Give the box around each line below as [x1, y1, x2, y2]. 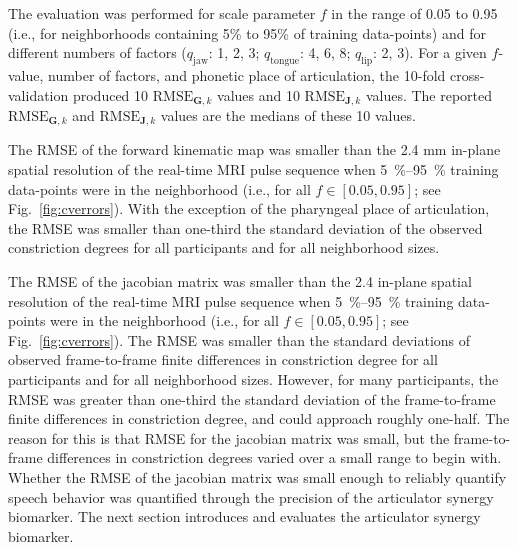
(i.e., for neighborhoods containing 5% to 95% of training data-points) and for [8, 22, 486, 43]
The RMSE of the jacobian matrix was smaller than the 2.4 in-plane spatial [8, 271, 472, 292]
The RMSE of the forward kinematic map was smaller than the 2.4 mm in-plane [8, 139, 501, 160]
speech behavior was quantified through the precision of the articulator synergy [8, 486, 494, 507]
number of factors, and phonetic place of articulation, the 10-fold [48, 64, 446, 85]
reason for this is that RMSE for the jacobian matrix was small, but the [8, 427, 450, 448]
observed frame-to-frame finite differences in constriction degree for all [8, 349, 438, 370]
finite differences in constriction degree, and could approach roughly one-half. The [8, 408, 510, 429]
